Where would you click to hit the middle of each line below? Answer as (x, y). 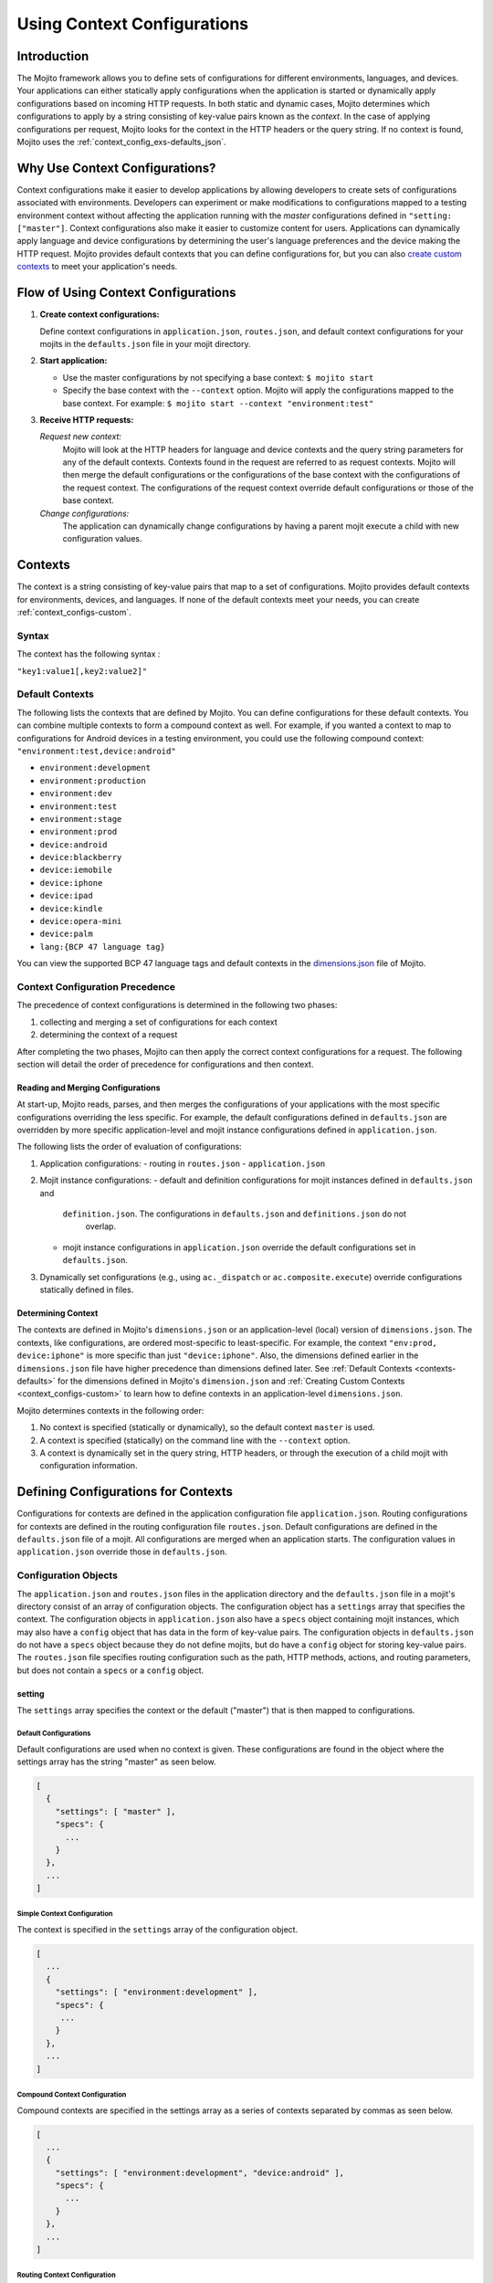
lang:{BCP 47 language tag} (103, 947)
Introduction (53, 56)
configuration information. (89, 1466)
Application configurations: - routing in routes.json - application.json (183, 1163)
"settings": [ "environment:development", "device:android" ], (200, 2173)
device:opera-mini (81, 921)
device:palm (66, 934)
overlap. (101, 1226)
